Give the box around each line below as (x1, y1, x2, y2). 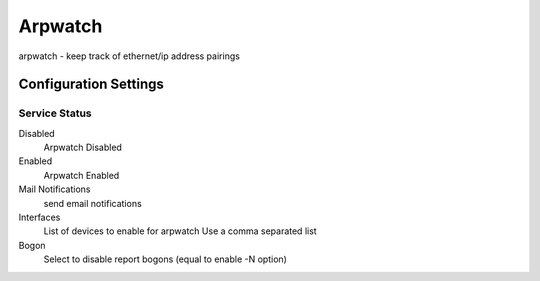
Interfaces (18, 211, 61, 224)
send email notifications (43, 197, 142, 209)
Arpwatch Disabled (43, 141, 122, 154)
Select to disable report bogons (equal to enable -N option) (43, 253, 287, 265)
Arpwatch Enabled (43, 169, 120, 181)
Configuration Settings (18, 76, 165, 93)
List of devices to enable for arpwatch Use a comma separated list (43, 225, 317, 237)
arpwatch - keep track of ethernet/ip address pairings (18, 50, 240, 62)
